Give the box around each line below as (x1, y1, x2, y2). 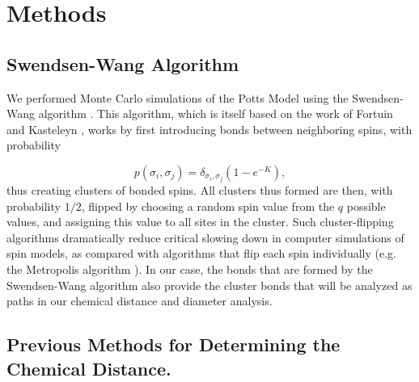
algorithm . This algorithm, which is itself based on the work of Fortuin (38, 105, 393, 122)
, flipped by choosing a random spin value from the (81, 197, 335, 214)
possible (346, 197, 386, 214)
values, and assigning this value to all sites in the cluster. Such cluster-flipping (6, 213, 394, 230)
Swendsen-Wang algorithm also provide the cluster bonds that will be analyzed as (6, 276, 413, 293)
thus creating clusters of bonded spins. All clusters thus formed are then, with (6, 182, 393, 199)
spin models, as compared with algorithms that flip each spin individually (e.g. (6, 245, 396, 262)
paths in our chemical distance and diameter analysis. (6, 292, 273, 309)
